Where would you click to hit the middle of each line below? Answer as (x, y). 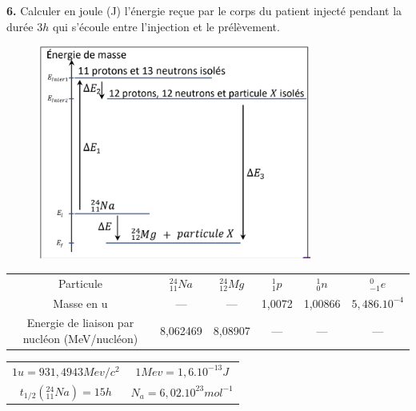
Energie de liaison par (80, 323)
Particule (80, 283)
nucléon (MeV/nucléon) (80, 339)
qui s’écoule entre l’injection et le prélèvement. (166, 26)
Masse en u (80, 303)
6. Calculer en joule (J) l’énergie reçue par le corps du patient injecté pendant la (204, 10)
